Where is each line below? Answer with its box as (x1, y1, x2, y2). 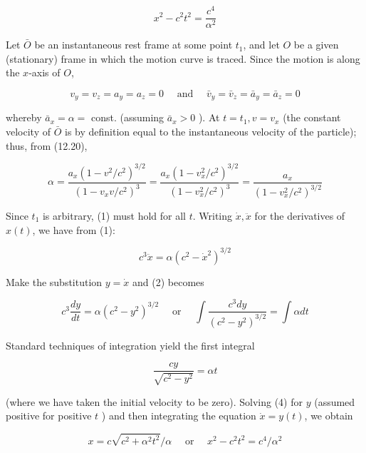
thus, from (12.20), (6, 138, 88, 153)
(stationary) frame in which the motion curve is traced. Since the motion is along (6, 51, 360, 66)
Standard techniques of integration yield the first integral (6, 337, 255, 352)
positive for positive (6, 408, 92, 423)
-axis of (28, 65, 61, 80)
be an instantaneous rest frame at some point (34, 37, 233, 52)
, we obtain (304, 408, 353, 423)
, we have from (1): (32, 222, 115, 237)
